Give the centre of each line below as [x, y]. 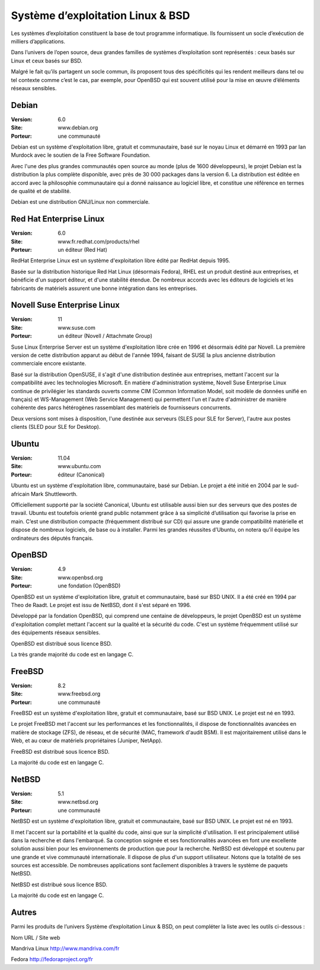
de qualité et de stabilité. [41, 191]
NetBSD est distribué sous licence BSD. [59, 884]
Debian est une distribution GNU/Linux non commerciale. [81, 202]
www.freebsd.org [79, 694]
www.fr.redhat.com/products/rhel [99, 241]
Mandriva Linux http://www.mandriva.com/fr [65, 948]
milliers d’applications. [38, 41]
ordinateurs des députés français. [52, 538]
